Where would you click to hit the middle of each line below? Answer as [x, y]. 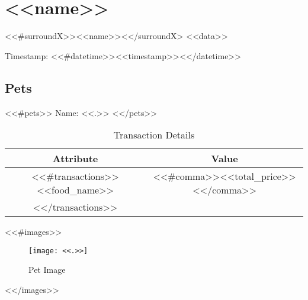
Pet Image [47, 270]
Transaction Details [154, 135]
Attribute [75, 159]
